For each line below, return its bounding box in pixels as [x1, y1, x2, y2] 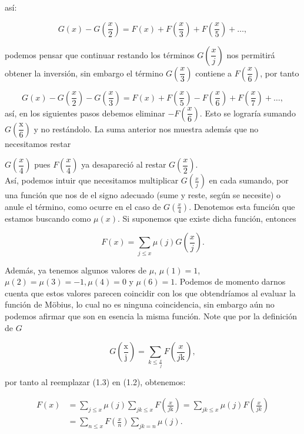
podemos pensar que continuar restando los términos [5, 48, 195, 61]
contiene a [195, 66, 232, 79]
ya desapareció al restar [81, 158, 166, 171]
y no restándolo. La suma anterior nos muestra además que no [34, 122, 259, 135]
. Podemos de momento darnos [175, 275, 286, 288]
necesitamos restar [5, 137, 71, 149]
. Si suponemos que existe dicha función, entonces [118, 212, 296, 224]
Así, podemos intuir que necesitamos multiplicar [5, 174, 179, 186]
